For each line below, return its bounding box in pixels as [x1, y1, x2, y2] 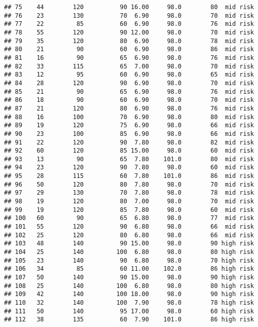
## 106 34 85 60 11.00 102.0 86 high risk [4, 265, 254, 273]
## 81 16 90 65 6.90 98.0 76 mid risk [4, 54, 254, 61]
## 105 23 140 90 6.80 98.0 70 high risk [4, 257, 254, 264]
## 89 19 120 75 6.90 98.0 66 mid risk [4, 122, 254, 129]
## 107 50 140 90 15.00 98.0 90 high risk [4, 274, 254, 281]
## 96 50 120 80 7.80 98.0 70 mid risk [4, 180, 254, 188]
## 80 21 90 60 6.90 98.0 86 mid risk [4, 46, 254, 53]
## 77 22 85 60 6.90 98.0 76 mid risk [4, 20, 254, 28]
